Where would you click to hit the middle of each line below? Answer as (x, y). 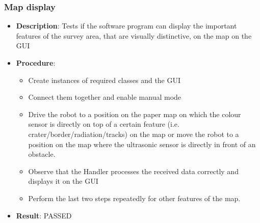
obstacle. (42, 154)
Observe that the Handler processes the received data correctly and (133, 171)
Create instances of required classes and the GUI (105, 80)
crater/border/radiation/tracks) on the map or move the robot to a (134, 134)
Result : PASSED (44, 215)
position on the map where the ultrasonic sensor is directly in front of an (142, 144)
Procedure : (36, 63)
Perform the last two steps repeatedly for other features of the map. (134, 198)
